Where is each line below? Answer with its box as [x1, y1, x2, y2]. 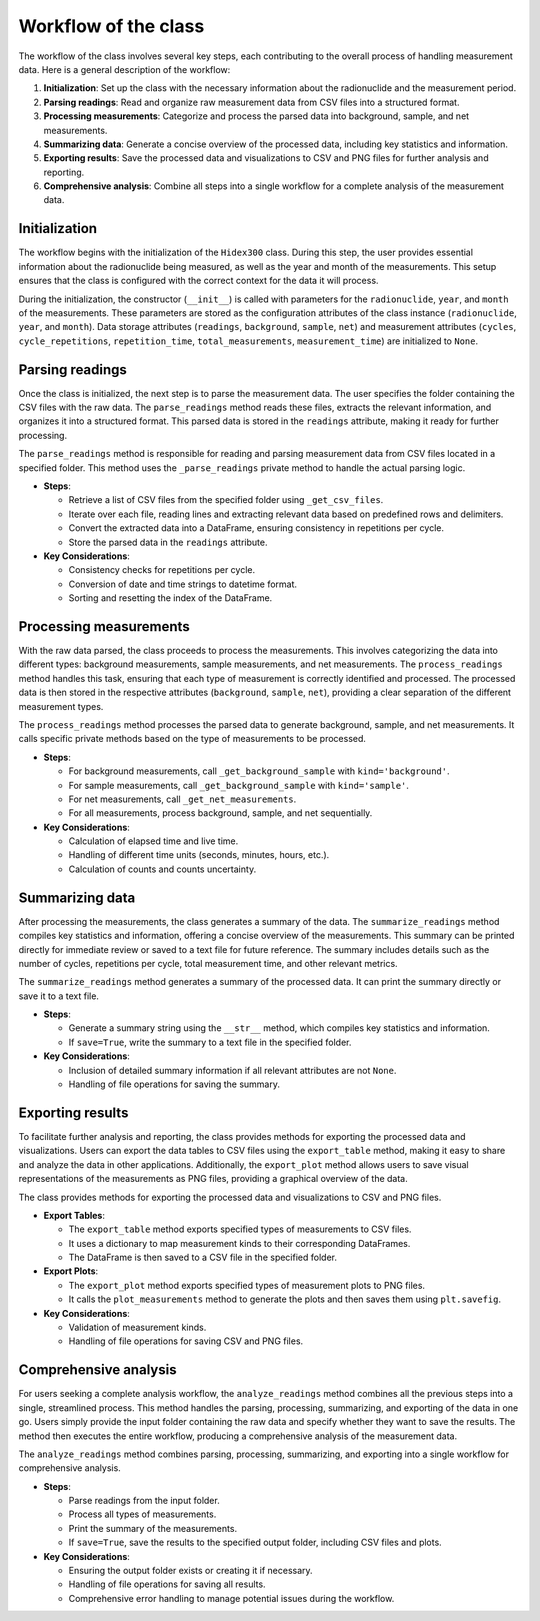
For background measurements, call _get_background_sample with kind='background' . [68, 765, 450, 777]
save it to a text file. [18, 990, 100, 1002]
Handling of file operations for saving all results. [68, 1578, 266, 1590]
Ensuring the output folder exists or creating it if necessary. [68, 1565, 314, 1577]
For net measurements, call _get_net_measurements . [68, 793, 297, 805]
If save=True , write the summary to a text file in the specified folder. [68, 1036, 352, 1048]
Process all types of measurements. [68, 1508, 217, 1520]
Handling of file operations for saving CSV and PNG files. [68, 1335, 304, 1347]
